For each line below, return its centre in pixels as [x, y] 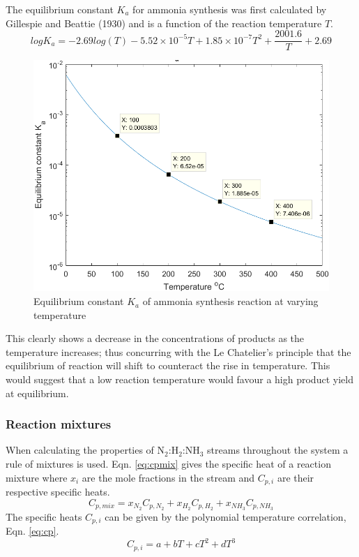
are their [296, 477]
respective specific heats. [58, 492]
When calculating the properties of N [85, 450]
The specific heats [44, 516]
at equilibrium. [37, 393]
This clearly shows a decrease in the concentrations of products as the [155, 338]
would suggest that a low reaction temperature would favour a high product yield [179, 379]
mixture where [37, 477]
